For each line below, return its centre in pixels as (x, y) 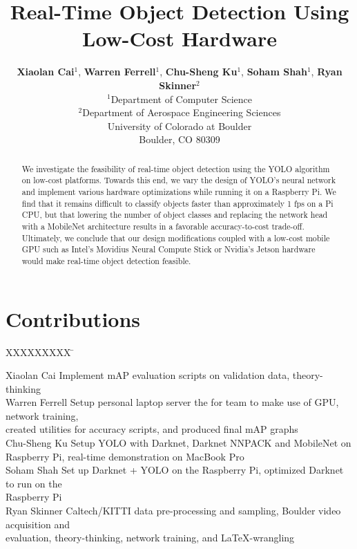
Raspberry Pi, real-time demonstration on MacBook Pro (125, 456)
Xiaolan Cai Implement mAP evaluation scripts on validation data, (148, 375)
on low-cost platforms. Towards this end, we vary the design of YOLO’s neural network (178, 180)
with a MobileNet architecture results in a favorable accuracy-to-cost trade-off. (163, 226)
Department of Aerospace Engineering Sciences (182, 112)
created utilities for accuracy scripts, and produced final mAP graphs (152, 429)
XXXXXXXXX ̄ (40, 352)
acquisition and (38, 524)
